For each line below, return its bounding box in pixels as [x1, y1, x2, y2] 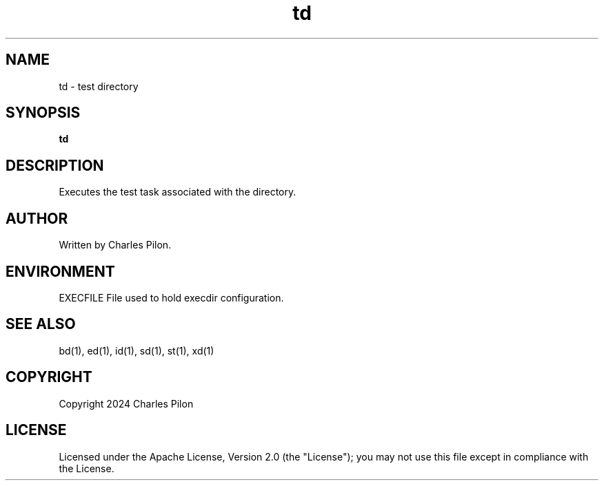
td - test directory [59, 80, 139, 92]
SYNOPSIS [6, 104, 81, 122]
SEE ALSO [6, 315, 76, 333]
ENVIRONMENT [6, 262, 115, 280]
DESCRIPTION [6, 156, 104, 174]
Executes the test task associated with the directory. [59, 186, 296, 198]
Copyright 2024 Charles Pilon [59, 397, 194, 410]
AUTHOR [6, 209, 68, 227]
